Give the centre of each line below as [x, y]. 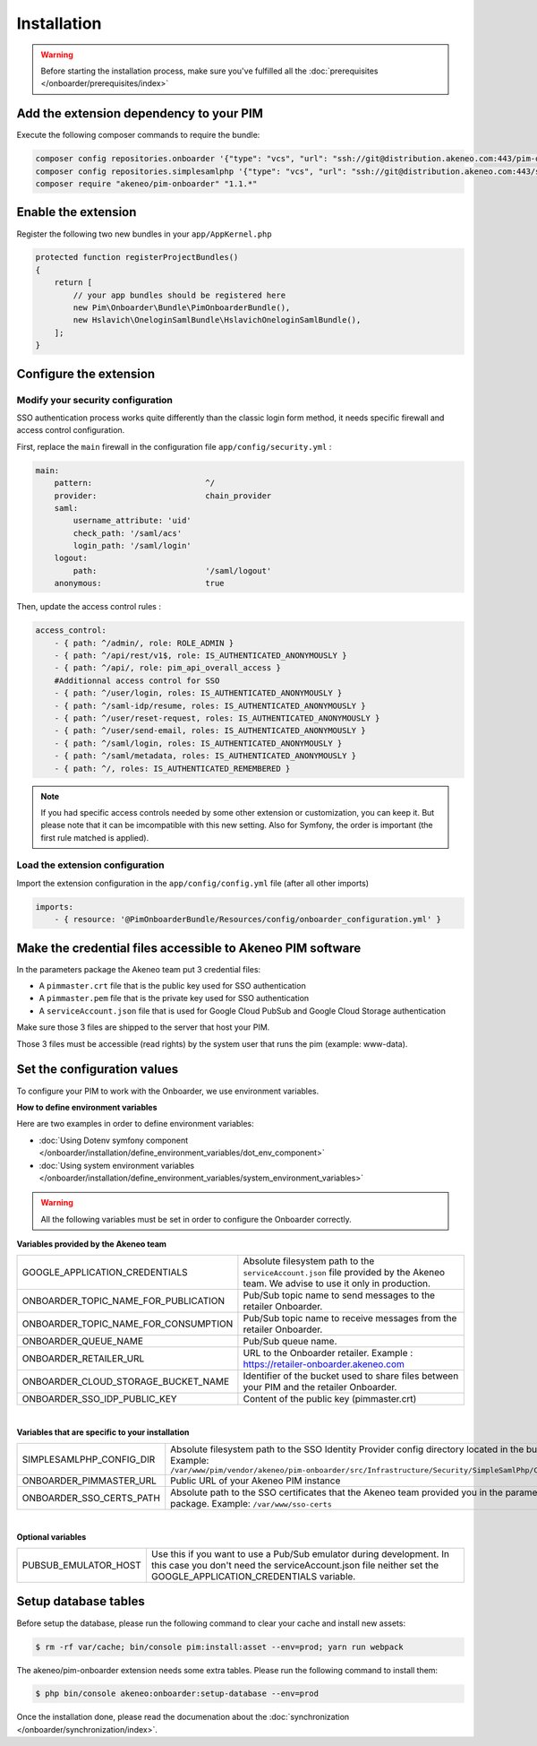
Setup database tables [81, 1601]
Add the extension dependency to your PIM [140, 113]
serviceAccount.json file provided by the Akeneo [344, 1273]
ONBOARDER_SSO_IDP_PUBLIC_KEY [100, 1399]
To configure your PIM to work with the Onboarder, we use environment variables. [168, 1091]
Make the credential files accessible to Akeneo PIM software [189, 948]
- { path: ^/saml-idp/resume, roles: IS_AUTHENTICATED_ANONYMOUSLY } [210, 705]
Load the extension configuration [90, 865]
